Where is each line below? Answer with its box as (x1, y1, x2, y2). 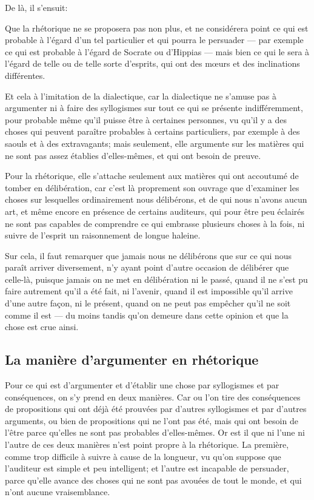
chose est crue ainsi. (5, 320, 79, 333)
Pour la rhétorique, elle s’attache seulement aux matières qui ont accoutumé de (5, 169, 299, 182)
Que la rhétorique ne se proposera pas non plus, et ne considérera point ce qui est (5, 21, 309, 34)
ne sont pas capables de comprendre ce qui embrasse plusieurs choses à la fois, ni (5, 217, 305, 229)
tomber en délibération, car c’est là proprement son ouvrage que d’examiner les (5, 181, 299, 194)
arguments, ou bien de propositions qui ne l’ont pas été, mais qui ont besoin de (5, 414, 298, 427)
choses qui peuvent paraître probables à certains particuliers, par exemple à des (5, 125, 300, 138)
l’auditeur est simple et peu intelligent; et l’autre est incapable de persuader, (5, 462, 289, 475)
